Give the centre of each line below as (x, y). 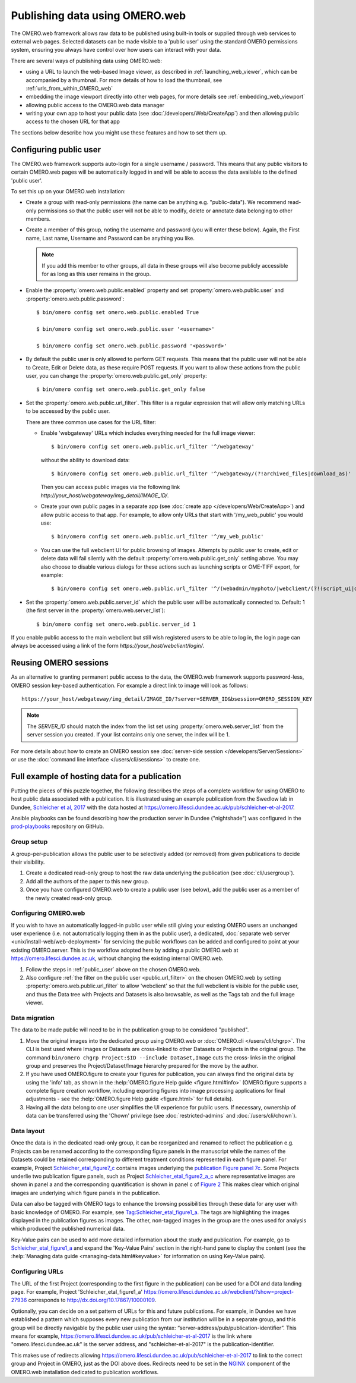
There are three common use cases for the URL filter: (91, 422)
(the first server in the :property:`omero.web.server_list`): (96, 610)
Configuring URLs (37, 1272)
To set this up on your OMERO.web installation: (68, 191)
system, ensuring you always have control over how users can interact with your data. (116, 50)
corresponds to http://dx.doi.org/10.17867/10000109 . (92, 1300)
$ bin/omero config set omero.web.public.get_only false (121, 389)
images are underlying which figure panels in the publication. (85, 1193)
